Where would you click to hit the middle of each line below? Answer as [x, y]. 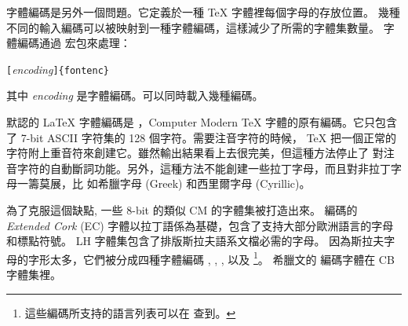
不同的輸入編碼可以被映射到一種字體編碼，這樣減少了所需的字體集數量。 [193, 27]
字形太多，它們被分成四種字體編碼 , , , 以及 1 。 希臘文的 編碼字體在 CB [211, 258]
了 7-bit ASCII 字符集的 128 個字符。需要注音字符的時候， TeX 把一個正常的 [201, 137]
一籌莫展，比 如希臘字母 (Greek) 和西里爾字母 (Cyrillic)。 [164, 183]
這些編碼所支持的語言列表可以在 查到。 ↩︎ [130, 312]
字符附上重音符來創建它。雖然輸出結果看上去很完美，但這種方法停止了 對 [195, 153]
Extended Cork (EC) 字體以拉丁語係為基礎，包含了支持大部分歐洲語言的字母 [200, 225]
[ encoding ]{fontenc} [58, 69]
